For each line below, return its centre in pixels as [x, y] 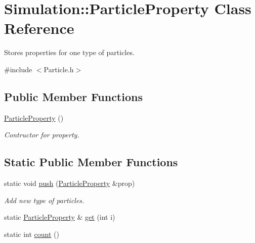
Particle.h [59, 69]
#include [18, 69]
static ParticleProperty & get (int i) [60, 217]
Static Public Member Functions [91, 162]
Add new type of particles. [44, 200]
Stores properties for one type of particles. [69, 52]
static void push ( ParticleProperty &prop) [70, 183]
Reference [39, 28]
